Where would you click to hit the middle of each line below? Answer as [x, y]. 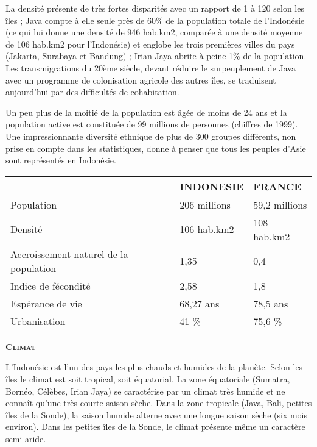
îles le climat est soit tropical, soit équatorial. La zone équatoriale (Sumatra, [148, 378]
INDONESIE [212, 186]
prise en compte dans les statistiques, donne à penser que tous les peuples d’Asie [156, 148]
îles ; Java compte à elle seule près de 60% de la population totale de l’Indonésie [155, 20]
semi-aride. [26, 438]
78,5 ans [271, 303]
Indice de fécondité [51, 285]
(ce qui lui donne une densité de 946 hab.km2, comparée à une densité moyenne [154, 32]
